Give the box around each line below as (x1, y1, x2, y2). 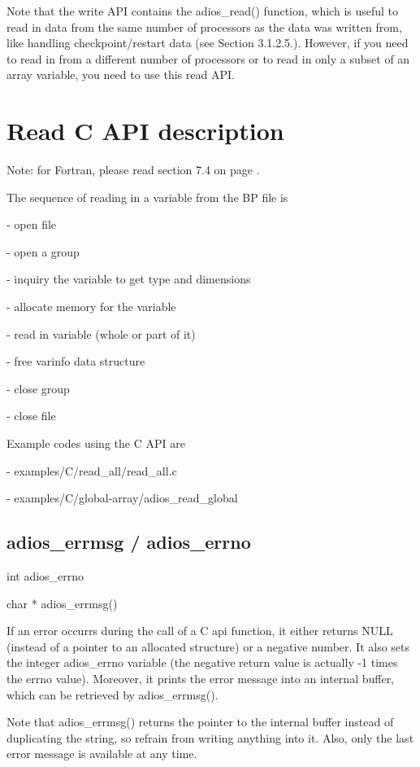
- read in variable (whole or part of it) (6, 325, 196, 342)
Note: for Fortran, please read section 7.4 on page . (6, 161, 260, 178)
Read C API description (6, 114, 284, 147)
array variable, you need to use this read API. (6, 66, 235, 83)
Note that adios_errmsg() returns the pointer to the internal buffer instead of (6, 713, 394, 730)
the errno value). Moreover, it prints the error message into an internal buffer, (6, 669, 395, 686)
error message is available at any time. (6, 745, 197, 762)
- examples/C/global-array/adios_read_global (6, 489, 238, 506)
